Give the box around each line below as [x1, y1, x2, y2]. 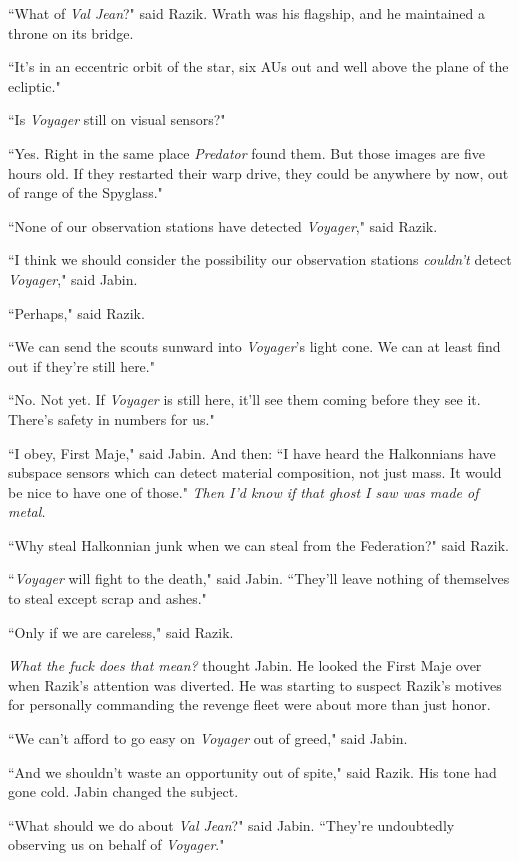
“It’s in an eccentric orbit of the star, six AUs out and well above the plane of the [8, 56, 509, 77]
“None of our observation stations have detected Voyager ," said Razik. [8, 215, 438, 236]
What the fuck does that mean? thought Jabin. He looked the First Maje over [8, 655, 482, 676]
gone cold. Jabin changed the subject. [8, 781, 239, 802]
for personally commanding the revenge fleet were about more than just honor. [8, 694, 491, 715]
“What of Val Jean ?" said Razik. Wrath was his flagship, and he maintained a [8, 3, 486, 23]
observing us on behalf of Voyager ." [8, 834, 225, 855]
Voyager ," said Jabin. [8, 268, 138, 289]
